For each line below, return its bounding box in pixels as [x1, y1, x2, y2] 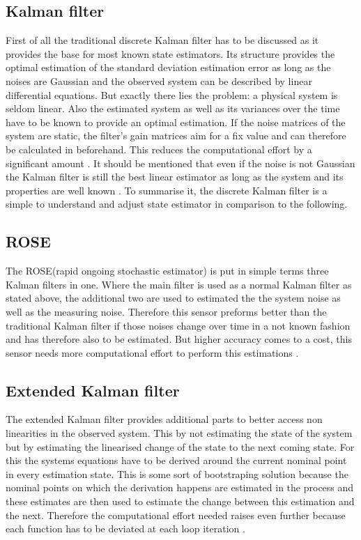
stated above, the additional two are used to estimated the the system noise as [6, 291, 341, 305]
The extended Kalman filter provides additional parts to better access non [6, 412, 323, 426]
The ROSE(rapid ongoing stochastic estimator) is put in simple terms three [6, 263, 329, 278]
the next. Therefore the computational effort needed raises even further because [6, 507, 346, 522]
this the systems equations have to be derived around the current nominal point [6, 453, 347, 468]
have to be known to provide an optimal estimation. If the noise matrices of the [6, 114, 346, 129]
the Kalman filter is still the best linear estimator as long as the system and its [6, 169, 344, 184]
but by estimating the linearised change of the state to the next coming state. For [6, 439, 355, 454]
